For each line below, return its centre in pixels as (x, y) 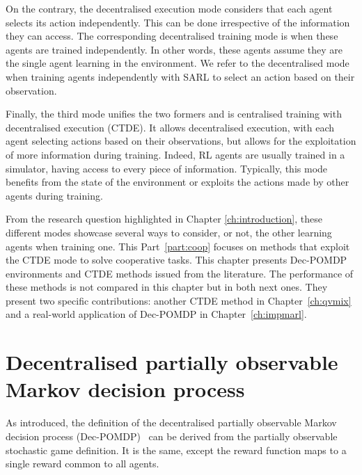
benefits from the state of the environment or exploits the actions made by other (178, 182)
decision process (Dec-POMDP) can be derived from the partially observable (172, 436)
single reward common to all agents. (82, 464)
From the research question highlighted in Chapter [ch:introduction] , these (164, 219)
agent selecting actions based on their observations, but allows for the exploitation (181, 141)
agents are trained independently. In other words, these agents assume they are (174, 49)
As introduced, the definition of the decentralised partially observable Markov (171, 422)
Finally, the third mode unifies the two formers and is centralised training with (174, 114)
